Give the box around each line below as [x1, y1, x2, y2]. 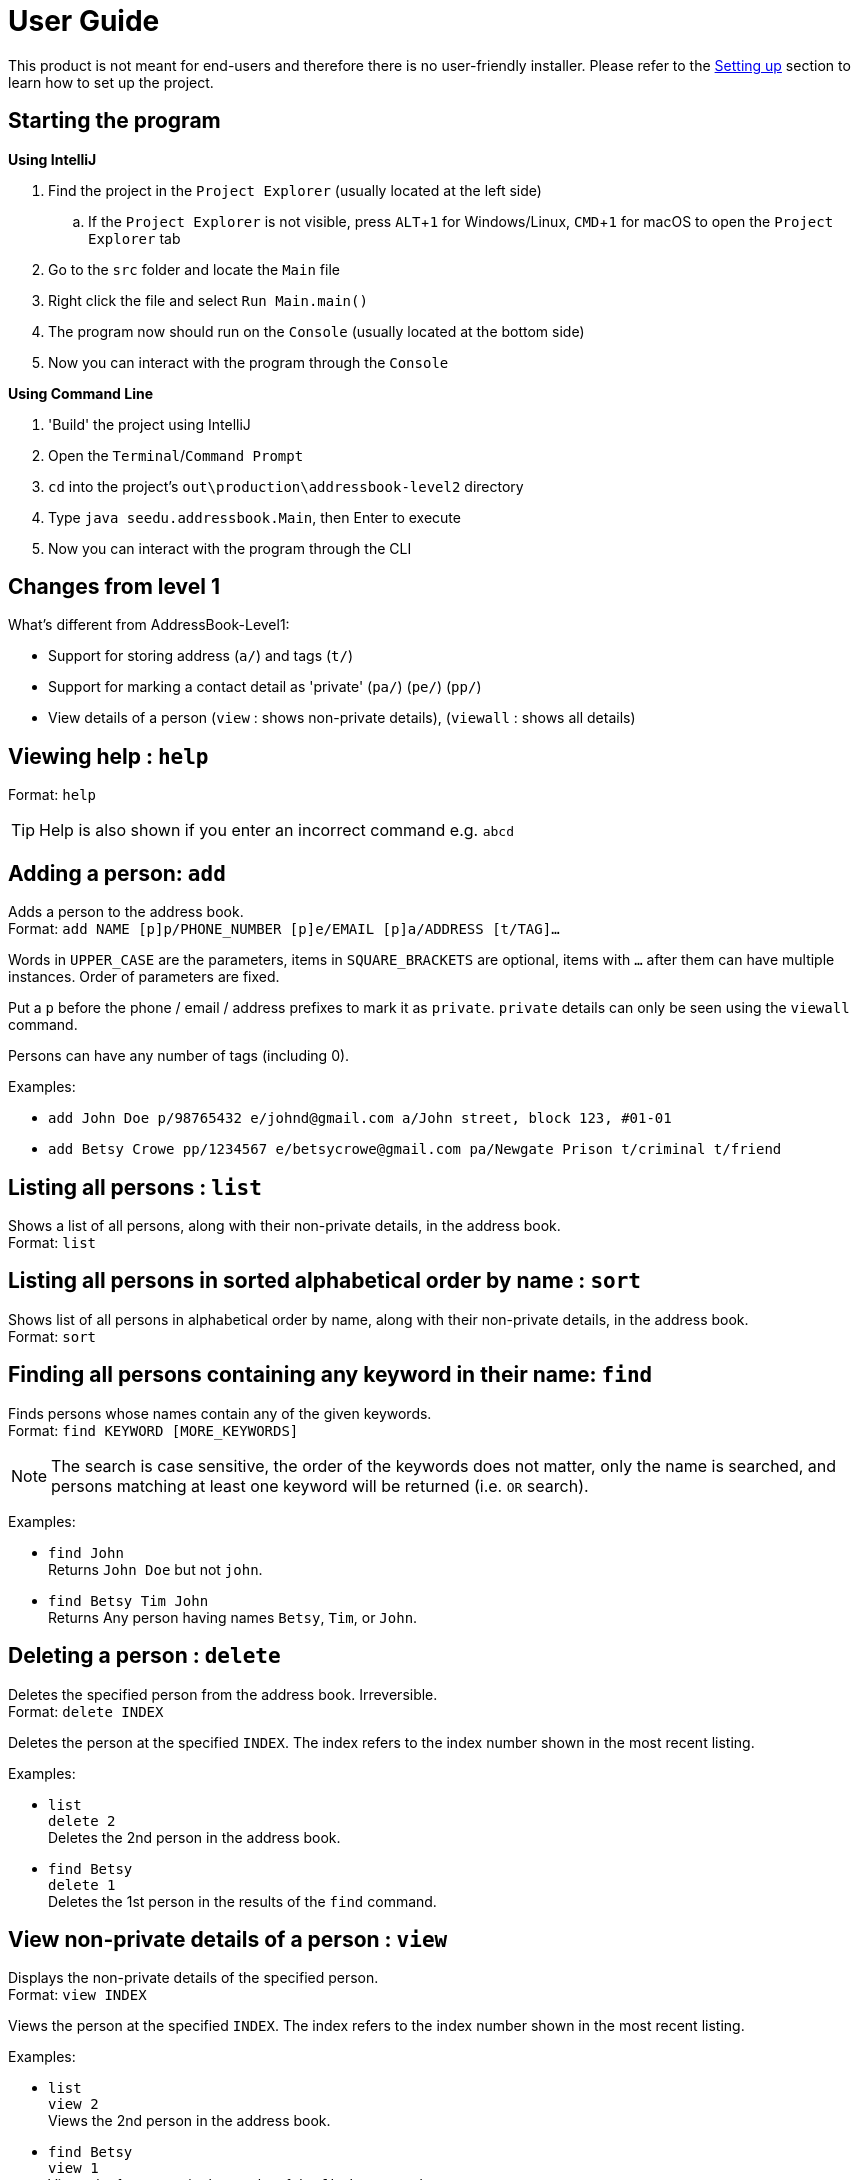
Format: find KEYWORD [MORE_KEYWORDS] [8, 1421, 299, 1439]
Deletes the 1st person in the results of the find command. [48, 1892, 437, 1910]
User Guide [8, 4, 160, 38]
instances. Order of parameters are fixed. [8, 968, 280, 986]
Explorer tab [88, 229, 181, 247]
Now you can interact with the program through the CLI [48, 539, 412, 557]
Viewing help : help [8, 743, 209, 769]
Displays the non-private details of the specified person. [8, 1969, 379, 1987]
